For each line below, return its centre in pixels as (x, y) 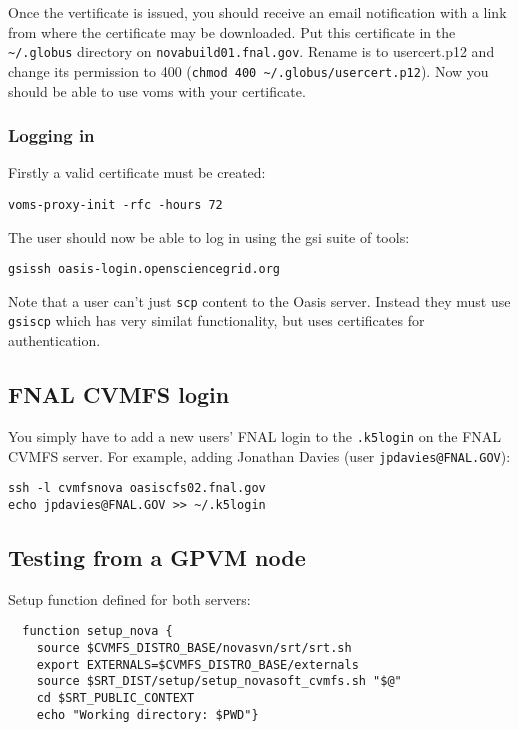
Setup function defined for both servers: (129, 598)
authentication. (54, 340)
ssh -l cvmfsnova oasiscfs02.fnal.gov (137, 488)
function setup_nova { (97, 631)
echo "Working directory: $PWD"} (147, 714)
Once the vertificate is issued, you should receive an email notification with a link (257, 12)
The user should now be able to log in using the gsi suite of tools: (209, 236)
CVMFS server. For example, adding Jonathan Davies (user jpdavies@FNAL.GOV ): (259, 455)
